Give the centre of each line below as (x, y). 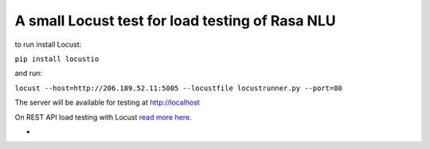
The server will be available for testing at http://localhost (107, 102)
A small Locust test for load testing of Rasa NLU (175, 21)
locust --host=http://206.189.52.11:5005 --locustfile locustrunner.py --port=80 (178, 88)
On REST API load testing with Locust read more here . (103, 117)
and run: (29, 73)
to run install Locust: (48, 44)
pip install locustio (57, 59)
